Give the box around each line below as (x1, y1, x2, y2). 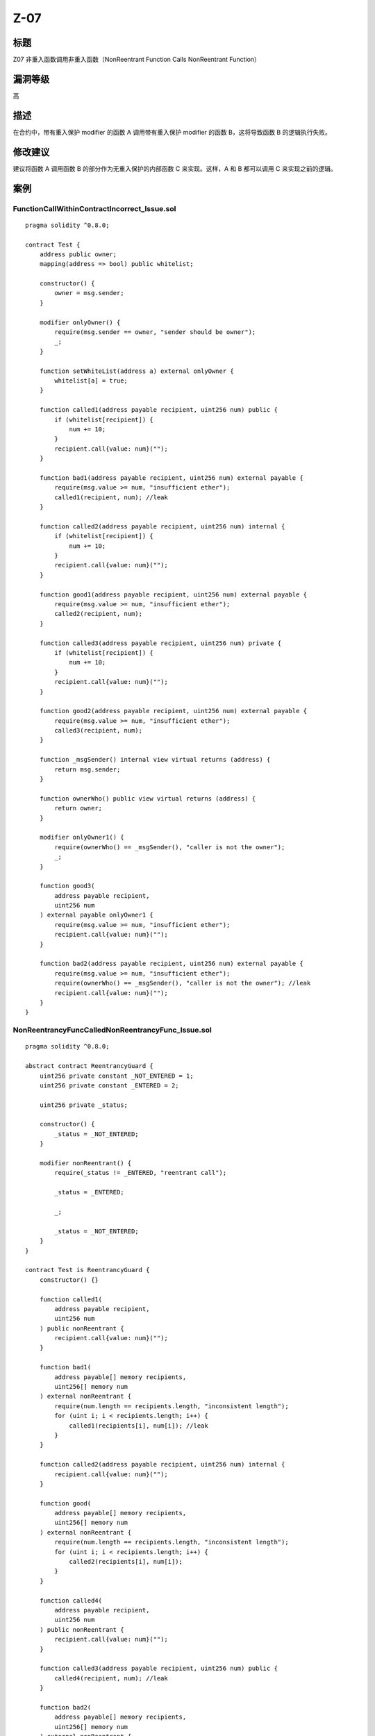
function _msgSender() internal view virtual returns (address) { (39, 756, 271, 764)
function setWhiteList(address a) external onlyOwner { (39, 367, 234, 375)
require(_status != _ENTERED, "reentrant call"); (54, 1169, 227, 1177)
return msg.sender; (54, 765, 121, 774)
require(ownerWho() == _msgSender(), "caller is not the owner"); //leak (54, 979, 311, 987)
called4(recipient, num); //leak (54, 1674, 168, 1682)
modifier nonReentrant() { (39, 1160, 132, 1167)
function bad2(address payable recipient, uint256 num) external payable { (39, 960, 303, 968)
